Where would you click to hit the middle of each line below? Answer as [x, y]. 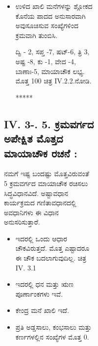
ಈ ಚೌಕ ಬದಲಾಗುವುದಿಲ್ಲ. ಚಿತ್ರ [51, 258]
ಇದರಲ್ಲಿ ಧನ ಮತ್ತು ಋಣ [44, 284]
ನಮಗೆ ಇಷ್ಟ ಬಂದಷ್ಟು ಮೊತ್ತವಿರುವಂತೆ [47, 173]
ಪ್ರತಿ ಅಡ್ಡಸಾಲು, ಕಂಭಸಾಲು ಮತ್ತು [53, 327]
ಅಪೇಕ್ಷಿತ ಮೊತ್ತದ [34, 138]
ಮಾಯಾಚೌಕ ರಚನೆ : [41, 153]
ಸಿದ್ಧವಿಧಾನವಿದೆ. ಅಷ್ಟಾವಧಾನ [36, 193]
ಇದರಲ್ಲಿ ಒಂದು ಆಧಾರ [41, 238]
